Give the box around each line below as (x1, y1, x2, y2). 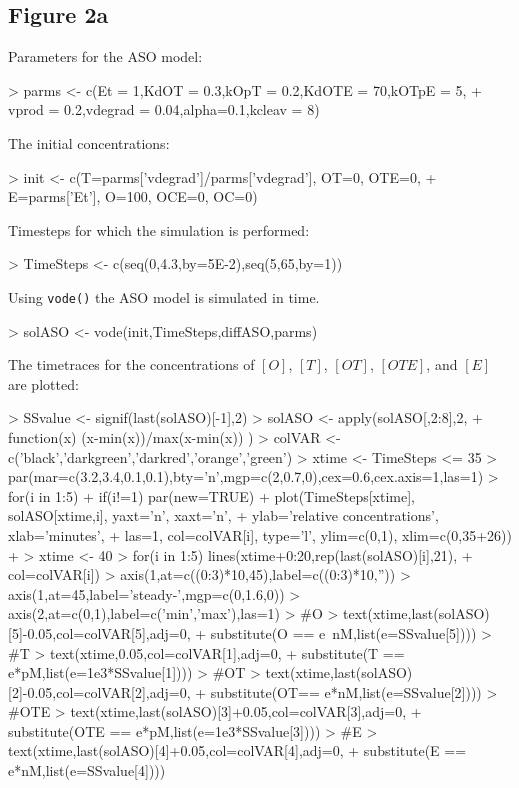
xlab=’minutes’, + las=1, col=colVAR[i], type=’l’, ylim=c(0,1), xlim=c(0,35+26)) (8, 524, 513, 545)
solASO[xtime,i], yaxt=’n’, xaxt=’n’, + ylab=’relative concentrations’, (8, 505, 439, 526)
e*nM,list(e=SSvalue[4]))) (8, 760, 166, 781)
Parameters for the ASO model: (8, 46, 203, 67)
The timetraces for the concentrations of (8, 354, 255, 375)
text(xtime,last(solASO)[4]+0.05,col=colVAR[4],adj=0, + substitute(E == (8, 740, 467, 761)
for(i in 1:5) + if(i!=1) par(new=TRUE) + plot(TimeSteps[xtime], (8, 485, 415, 506)
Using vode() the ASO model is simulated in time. (8, 286, 320, 307)
